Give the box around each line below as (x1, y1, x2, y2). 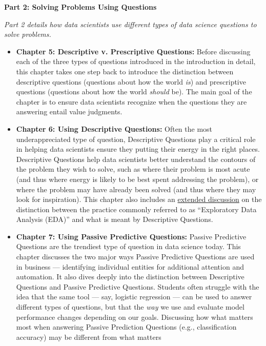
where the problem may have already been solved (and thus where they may (16, 184, 256, 194)
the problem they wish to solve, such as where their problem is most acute (16, 164, 250, 174)
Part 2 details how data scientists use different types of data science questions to (4, 18, 257, 29)
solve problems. (4, 29, 51, 39)
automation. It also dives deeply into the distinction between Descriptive (16, 271, 244, 282)
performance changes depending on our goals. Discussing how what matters (16, 311, 253, 322)
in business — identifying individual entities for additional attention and (16, 261, 244, 272)
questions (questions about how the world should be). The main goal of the (16, 86, 252, 97)
